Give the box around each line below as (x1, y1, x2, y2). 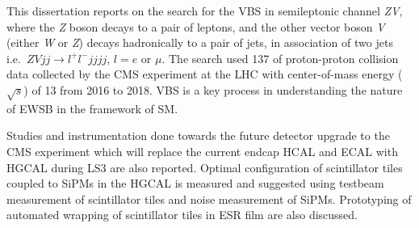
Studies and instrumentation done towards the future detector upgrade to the (6, 127, 390, 144)
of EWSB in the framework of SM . (6, 99, 178, 116)
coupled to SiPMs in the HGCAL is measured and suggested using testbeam (6, 175, 384, 192)
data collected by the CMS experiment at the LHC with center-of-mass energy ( (6, 65, 403, 82)
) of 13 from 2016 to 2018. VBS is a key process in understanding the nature (23, 81, 403, 98)
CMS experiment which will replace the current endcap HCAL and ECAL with (6, 142, 398, 159)
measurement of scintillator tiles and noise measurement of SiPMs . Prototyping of (6, 190, 412, 207)
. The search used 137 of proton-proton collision (161, 49, 399, 66)
